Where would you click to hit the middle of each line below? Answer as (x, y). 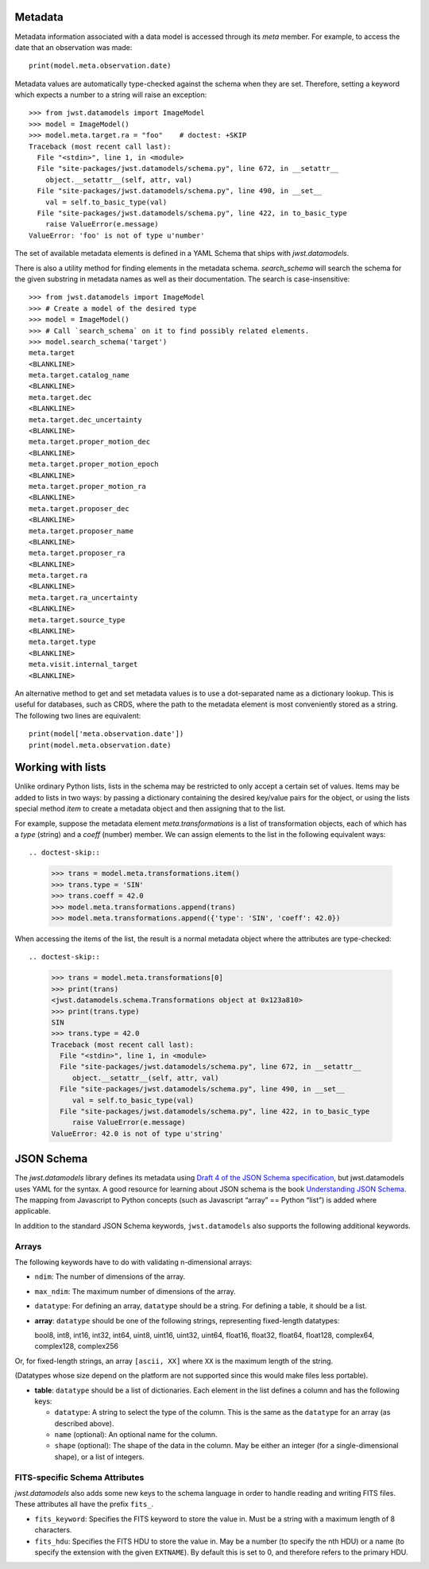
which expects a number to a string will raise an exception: (111, 95)
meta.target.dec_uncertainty (85, 420)
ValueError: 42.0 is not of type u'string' (137, 1133)
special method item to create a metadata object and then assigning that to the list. (150, 809)
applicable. (33, 1211)
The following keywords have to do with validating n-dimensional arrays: (133, 1262)
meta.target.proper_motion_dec (90, 442)
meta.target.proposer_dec (79, 508)
